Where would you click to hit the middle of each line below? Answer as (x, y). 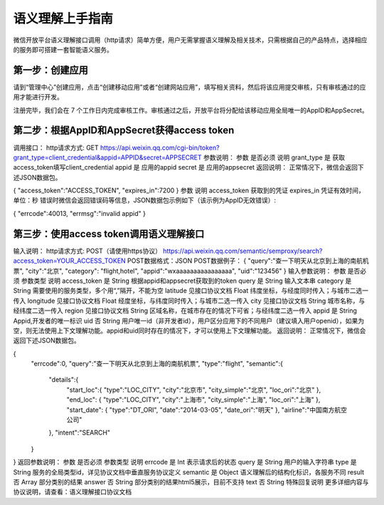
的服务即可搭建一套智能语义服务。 (63, 49)
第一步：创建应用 (50, 70)
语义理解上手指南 (63, 19)
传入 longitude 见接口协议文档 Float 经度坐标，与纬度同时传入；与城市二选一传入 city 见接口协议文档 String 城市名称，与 (189, 301)
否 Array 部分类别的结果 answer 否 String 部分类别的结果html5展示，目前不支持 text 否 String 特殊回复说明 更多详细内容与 (191, 481)
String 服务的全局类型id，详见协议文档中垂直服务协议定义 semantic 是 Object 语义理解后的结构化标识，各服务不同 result (189, 472)
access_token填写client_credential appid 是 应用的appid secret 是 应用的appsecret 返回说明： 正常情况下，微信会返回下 (188, 167)
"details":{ (64, 380)
